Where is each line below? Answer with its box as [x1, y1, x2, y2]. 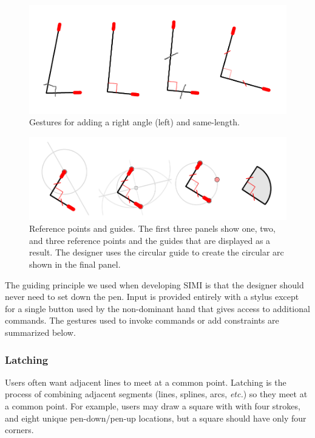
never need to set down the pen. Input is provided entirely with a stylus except [5, 290, 299, 303]
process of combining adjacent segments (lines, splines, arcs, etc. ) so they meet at [5, 388, 308, 400]
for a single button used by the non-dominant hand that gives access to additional [5, 302, 310, 315]
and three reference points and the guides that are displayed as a [29, 234, 271, 246]
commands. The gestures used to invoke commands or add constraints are [5, 314, 279, 327]
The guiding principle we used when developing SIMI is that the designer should [5, 278, 304, 291]
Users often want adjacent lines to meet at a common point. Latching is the [5, 375, 286, 388]
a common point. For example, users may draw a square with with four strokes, [5, 400, 300, 412]
